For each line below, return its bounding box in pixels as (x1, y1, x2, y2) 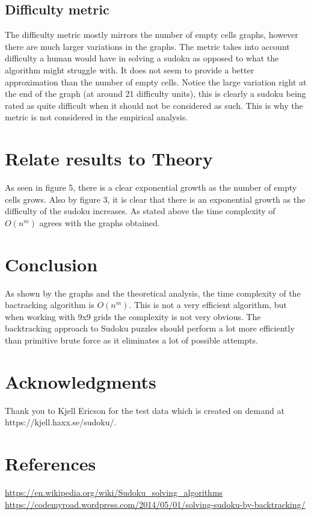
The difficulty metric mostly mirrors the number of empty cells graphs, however (5, 28, 298, 41)
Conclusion (5, 251, 98, 276)
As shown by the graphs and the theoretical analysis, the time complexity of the (5, 286, 301, 299)
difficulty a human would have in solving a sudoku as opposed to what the (5, 52, 279, 64)
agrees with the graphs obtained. (39, 216, 160, 229)
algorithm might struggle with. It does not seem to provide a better (5, 63, 254, 76)
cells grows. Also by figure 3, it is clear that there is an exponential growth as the (5, 193, 306, 205)
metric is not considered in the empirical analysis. (5, 111, 188, 123)
